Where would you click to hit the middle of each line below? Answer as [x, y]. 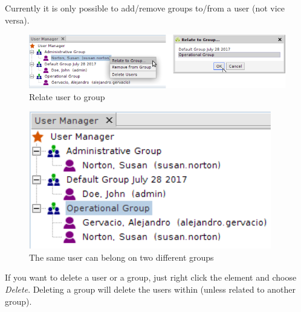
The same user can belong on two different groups [121, 257]
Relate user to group [67, 96]
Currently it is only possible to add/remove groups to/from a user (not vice [145, 8]
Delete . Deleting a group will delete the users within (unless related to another [150, 289]
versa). [17, 20]
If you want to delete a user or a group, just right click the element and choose [151, 277]
